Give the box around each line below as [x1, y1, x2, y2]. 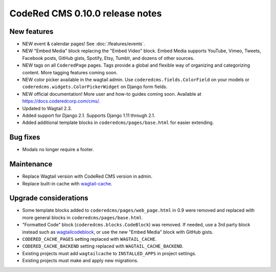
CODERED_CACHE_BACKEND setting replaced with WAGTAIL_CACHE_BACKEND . [22, 243, 184, 249]
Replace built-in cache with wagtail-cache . [22, 180, 112, 186]
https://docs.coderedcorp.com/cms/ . [22, 98, 101, 104]
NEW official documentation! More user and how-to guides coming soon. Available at [22, 91, 201, 97]
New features [9, 27, 54, 36]
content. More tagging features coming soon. [22, 69, 118, 75]
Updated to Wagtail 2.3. [22, 105, 72, 111]
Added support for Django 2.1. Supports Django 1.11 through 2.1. [22, 112, 155, 118]
